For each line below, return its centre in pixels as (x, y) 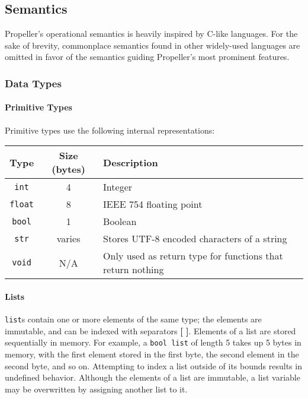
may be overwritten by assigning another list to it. (96, 389)
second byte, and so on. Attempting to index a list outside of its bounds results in (153, 365)
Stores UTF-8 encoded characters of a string (195, 239)
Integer (118, 187)
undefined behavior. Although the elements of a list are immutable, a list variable (153, 377)
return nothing (134, 270)
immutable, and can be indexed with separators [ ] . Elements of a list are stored (150, 330)
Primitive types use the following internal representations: (110, 130)
